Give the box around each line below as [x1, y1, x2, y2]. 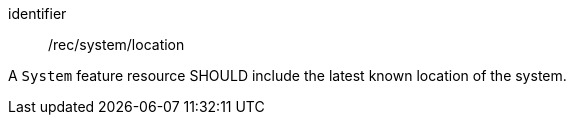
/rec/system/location [48, 36, 185, 53]
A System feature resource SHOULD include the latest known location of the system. [8, 67, 567, 84]
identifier [8, 5, 67, 22]
